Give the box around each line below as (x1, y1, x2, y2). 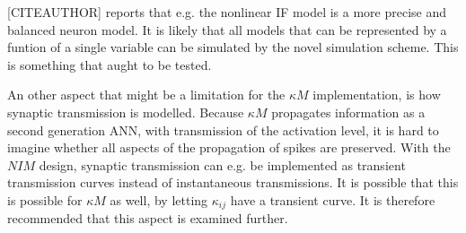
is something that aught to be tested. (7, 55, 212, 73)
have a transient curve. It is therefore (230, 190, 435, 209)
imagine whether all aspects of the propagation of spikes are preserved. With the (7, 138, 451, 157)
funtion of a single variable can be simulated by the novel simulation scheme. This (7, 38, 459, 56)
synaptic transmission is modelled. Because (7, 102, 244, 121)
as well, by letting (110, 190, 208, 209)
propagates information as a (271, 102, 426, 121)
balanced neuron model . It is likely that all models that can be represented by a (7, 20, 447, 39)
